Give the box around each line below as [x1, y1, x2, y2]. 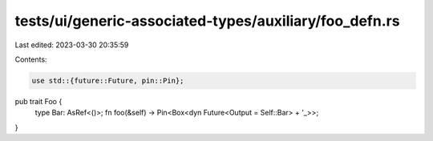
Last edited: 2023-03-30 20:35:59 [14, 40, 129, 50]
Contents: [14, 54, 47, 64]
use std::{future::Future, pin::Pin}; [31, 76, 184, 85]
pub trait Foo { [14, 96, 63, 106]
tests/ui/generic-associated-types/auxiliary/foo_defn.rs [14, 12, 400, 30]
